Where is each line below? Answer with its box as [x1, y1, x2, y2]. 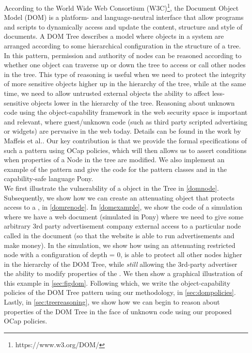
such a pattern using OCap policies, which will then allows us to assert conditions [4, 145, 247, 155]
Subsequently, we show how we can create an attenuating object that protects [4, 192, 235, 202]
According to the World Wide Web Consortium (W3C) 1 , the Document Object [4, 1, 239, 13]
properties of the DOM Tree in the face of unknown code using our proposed [4, 306, 232, 316]
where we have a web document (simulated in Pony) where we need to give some [4, 211, 244, 221]
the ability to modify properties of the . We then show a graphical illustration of [4, 268, 243, 278]
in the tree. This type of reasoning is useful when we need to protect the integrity [4, 69, 246, 79]
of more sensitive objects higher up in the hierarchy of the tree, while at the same [4, 78, 246, 89]
